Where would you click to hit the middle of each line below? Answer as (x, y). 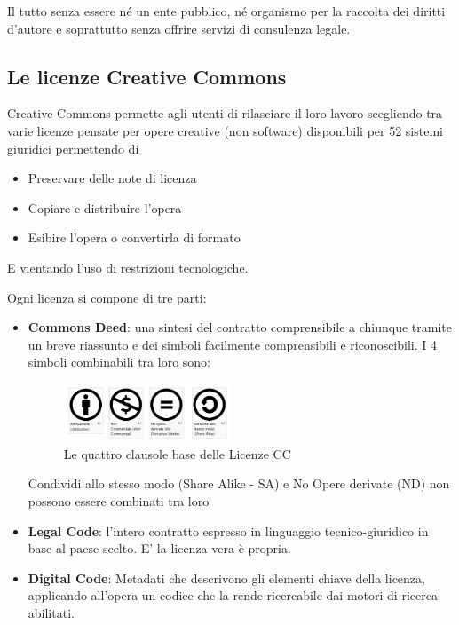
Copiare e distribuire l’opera (105, 207)
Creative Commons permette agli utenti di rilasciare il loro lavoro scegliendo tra (225, 113)
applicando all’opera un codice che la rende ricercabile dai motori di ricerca (233, 595)
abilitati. (51, 612)
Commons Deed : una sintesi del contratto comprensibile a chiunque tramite (240, 327)
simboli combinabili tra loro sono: (119, 362)
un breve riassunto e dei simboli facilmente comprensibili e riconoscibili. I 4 (232, 344)
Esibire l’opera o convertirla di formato (134, 237)
